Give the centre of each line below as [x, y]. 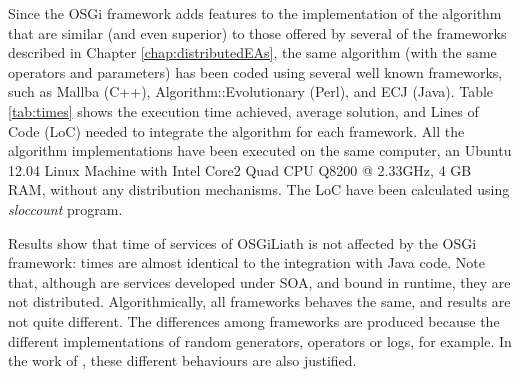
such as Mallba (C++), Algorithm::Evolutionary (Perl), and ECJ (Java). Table [251, 91]
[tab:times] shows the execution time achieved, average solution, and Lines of [243, 110]
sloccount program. [65, 208]
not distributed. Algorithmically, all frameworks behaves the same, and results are [259, 301]
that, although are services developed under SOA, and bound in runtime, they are [259, 281]
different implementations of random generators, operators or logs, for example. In [260, 340]
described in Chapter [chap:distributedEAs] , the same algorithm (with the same [252, 52]
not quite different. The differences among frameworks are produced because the [254, 320]
